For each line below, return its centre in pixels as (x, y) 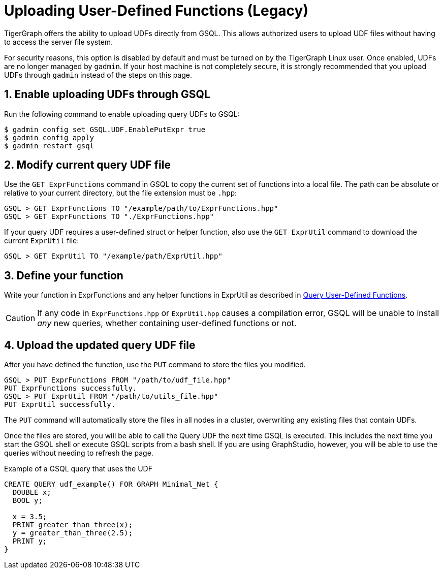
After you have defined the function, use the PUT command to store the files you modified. (155, 365)
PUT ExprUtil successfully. (60, 405)
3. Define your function (64, 275)
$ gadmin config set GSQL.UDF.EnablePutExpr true (105, 129)
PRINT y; (30, 541)
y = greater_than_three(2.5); (72, 533)
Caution (21, 318)
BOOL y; (27, 501)
